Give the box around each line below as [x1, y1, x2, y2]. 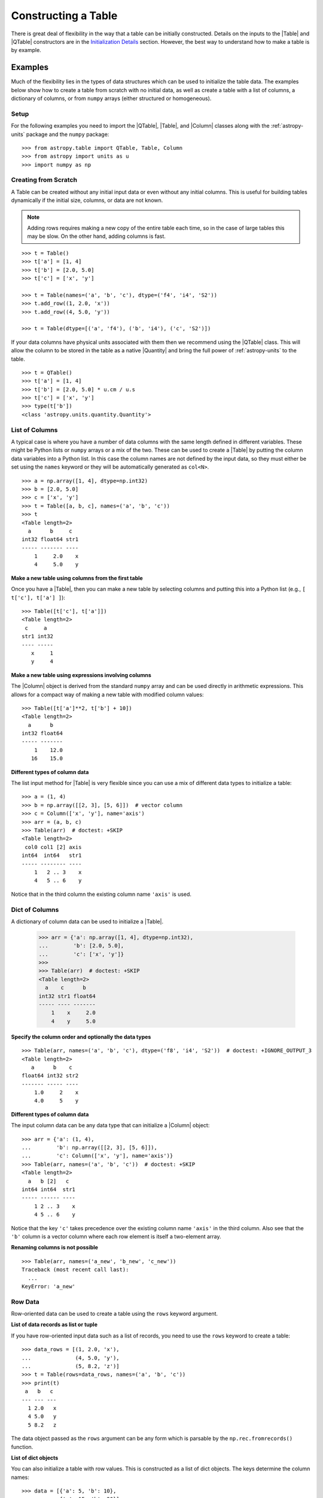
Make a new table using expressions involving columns [11, 671, 152, 678]
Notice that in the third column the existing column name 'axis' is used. [11, 890, 191, 898]
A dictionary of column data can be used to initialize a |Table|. [11, 917, 164, 925]
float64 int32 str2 [22, 1073, 79, 1079]
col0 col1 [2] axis [25, 844, 82, 850]
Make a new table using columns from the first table [11, 574, 143, 581]
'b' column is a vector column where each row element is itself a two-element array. [11, 1233, 221, 1240]
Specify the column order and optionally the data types [11, 1033, 151, 1040]
